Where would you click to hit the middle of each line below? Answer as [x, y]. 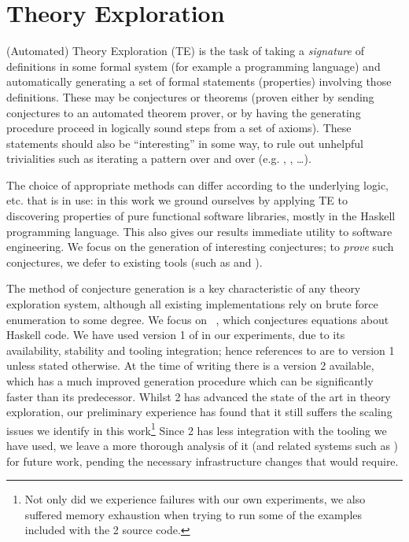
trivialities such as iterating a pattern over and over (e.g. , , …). [159, 159]
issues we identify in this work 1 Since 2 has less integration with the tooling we [197, 429]
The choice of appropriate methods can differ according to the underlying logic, [198, 184]
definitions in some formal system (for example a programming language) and [193, 66]
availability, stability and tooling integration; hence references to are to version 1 [201, 350]
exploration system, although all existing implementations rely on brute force [192, 304]
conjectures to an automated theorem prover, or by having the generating [184, 112]
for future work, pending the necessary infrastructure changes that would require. [203, 461]
